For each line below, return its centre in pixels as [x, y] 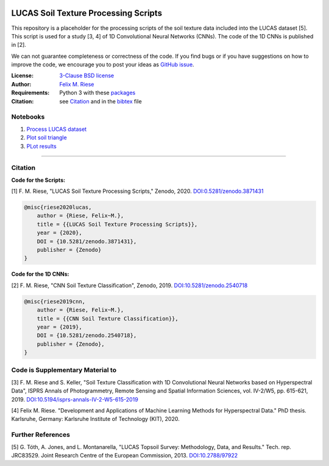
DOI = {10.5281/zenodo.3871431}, [87, 241]
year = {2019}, [59, 327]
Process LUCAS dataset [57, 129]
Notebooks [28, 117]
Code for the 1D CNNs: [40, 274]
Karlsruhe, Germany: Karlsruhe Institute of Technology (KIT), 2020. [95, 419]
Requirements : [30, 93]
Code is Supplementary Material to [64, 370]
